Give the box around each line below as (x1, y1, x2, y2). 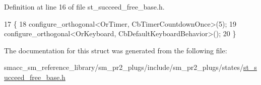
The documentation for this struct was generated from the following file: (4, 45, 227, 55)
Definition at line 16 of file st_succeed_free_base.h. (4, 2, 165, 12)
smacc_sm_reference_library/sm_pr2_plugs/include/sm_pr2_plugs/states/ (4, 62, 243, 72)
